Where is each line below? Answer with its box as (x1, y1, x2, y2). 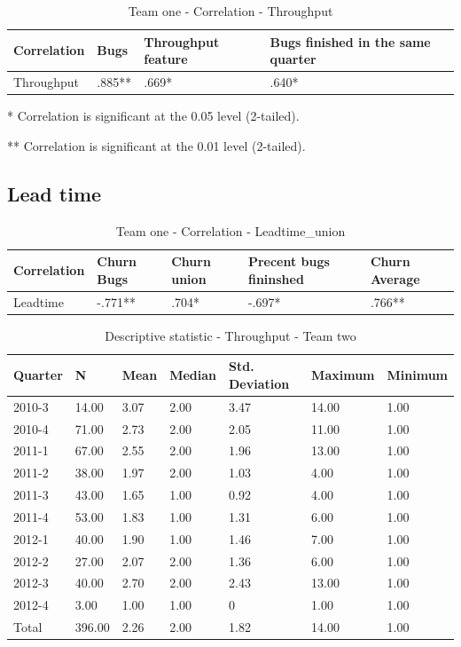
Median (169, 366, 216, 384)
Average (370, 269, 420, 288)
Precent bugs (247, 252, 330, 271)
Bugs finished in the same (270, 32, 431, 51)
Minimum (387, 366, 448, 384)
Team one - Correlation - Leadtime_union (115, 221, 346, 240)
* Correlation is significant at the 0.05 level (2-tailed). (7, 107, 300, 125)
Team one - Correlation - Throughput (128, 2, 333, 20)
